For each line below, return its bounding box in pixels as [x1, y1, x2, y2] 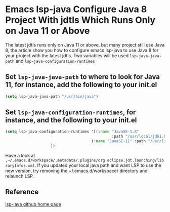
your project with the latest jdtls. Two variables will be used [5, 52, 129, 59]
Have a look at [5, 152, 35, 158]
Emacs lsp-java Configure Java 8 [5, 4, 147, 15]
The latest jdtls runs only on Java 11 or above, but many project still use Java [5, 41, 165, 48]
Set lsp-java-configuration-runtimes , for [5, 108, 136, 117]
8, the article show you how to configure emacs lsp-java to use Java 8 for [5, 47, 159, 53]
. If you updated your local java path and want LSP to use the [34, 162, 162, 168]
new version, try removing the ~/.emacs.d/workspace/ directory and [5, 167, 148, 174]
